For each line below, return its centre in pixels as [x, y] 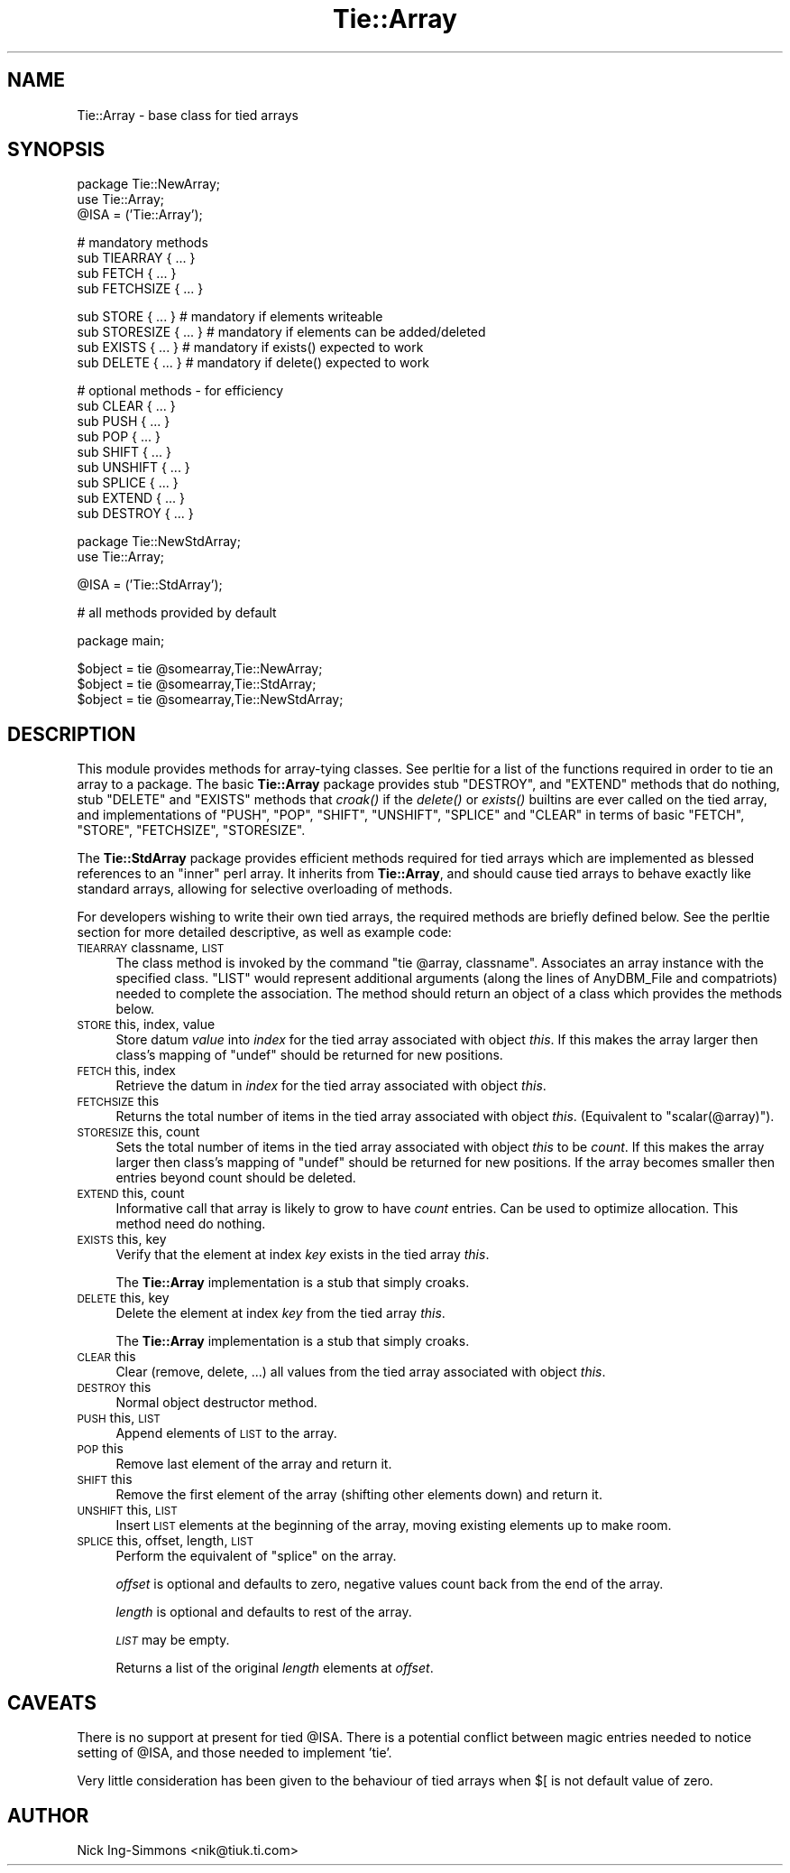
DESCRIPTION [72, 734]
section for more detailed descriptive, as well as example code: [264, 932]
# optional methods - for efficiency [180, 391]
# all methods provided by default [177, 613]
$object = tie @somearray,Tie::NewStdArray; [210, 700]
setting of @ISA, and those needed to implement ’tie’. [234, 1753]
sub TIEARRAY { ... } [136, 258]
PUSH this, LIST [119, 1418]
